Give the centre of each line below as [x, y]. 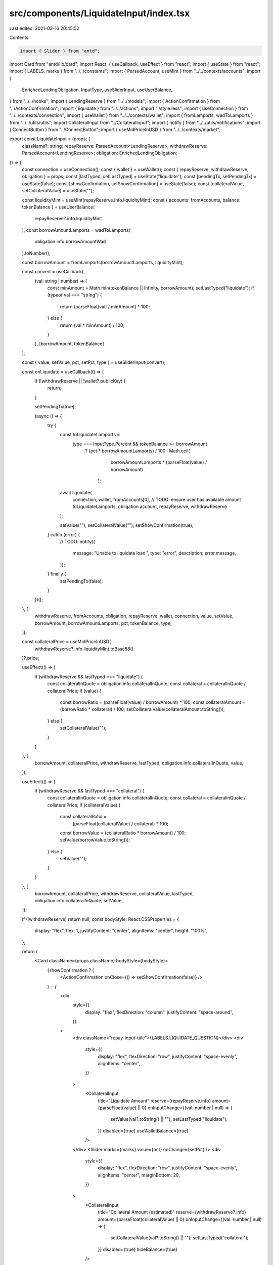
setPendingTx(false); [81, 581]
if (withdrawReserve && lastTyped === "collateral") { [89, 791]
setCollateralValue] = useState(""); [58, 191]
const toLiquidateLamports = [90, 435]
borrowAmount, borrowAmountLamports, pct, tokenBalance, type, [103, 623]
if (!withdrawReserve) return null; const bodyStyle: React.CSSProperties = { [101, 919]
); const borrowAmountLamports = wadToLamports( [76, 230]
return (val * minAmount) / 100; [92, 325]
